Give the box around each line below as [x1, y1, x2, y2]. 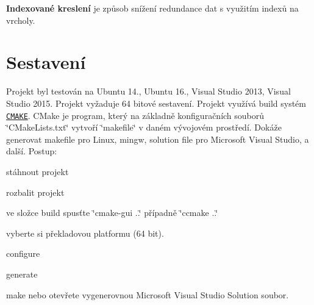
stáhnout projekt [6, 165, 69, 178]
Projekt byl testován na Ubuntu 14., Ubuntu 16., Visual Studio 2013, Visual [6, 85, 291, 98]
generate [6, 267, 38, 280]
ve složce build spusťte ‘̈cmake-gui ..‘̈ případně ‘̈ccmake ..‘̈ [6, 206, 218, 219]
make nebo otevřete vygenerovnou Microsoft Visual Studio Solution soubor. [6, 288, 289, 301]
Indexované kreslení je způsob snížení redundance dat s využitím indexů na [6, 2, 299, 14]
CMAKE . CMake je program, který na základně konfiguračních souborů [6, 109, 265, 121]
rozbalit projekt [6, 185, 65, 198]
